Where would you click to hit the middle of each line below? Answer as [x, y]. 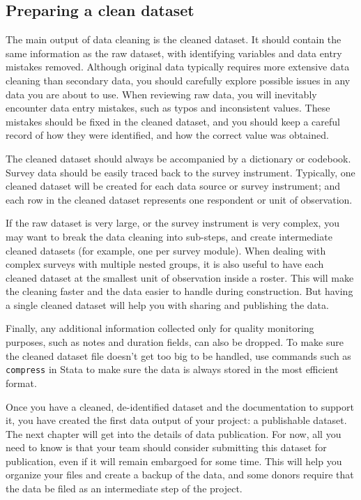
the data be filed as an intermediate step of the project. [124, 488]
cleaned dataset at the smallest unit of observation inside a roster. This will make [180, 277]
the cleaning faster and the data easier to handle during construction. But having [179, 291]
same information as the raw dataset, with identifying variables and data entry [174, 53]
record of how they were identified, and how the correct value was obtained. [167, 135]
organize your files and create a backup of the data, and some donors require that [180, 475]
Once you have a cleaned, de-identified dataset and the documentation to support [180, 406]
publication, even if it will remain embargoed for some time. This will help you [174, 461]
